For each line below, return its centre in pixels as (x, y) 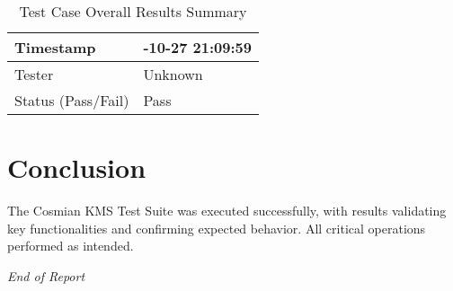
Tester (34, 74)
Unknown (173, 74)
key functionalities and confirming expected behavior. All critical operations (217, 228)
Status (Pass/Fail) (72, 100)
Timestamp (55, 47)
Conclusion (77, 168)
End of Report (46, 275)
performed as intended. (71, 246)
